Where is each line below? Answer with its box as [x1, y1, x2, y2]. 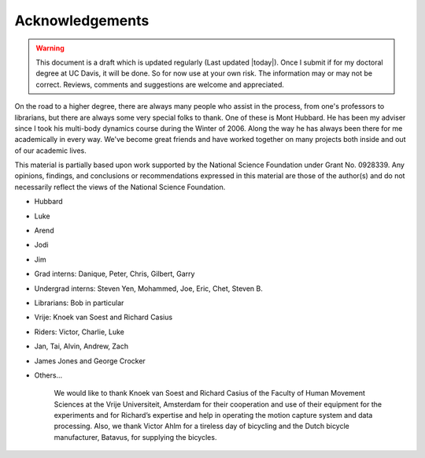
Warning [35, 43, 65, 53]
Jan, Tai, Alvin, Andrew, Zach [34, 341, 129, 351]
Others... [34, 370, 63, 380]
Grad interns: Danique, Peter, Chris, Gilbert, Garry [34, 269, 195, 279]
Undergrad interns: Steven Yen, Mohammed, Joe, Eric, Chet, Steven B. [34, 284, 263, 293]
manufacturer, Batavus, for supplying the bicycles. [54, 432, 217, 441]
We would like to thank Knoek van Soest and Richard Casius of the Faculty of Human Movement [54, 389, 366, 398]
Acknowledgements [14, 12, 150, 29]
